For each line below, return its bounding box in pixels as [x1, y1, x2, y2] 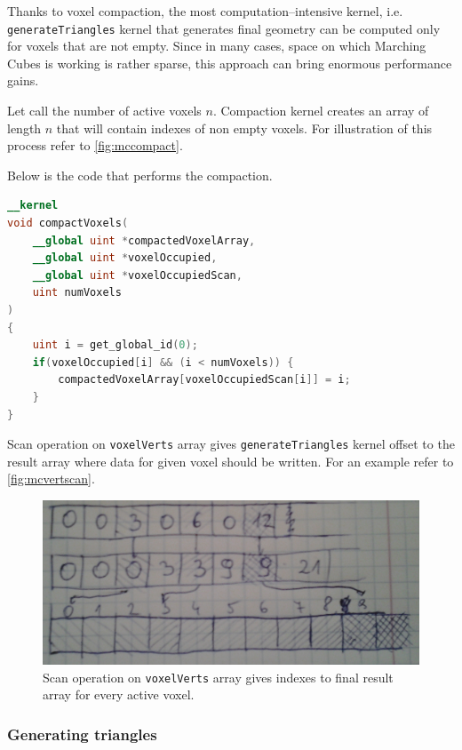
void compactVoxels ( [7, 217, 129, 229]
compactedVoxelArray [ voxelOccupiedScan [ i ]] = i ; [58, 373, 351, 387]
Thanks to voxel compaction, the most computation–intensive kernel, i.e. [7, 2, 403, 20]
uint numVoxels [32, 286, 122, 299]
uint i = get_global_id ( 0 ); [32, 339, 198, 352]
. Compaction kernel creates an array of [212, 101, 429, 120]
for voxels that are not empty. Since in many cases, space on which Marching [7, 36, 426, 55]
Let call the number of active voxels [7, 101, 202, 120]
